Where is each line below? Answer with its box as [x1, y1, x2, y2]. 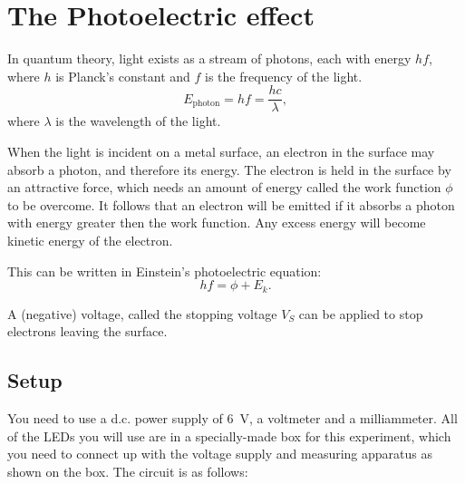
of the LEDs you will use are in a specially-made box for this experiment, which [7, 426, 451, 445]
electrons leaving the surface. [7, 322, 168, 341]
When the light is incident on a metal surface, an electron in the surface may [7, 141, 435, 160]
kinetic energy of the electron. [7, 230, 173, 249]
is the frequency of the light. [205, 66, 363, 85]
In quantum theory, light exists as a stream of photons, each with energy [7, 49, 412, 68]
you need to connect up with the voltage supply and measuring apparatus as [7, 444, 433, 463]
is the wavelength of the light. [55, 111, 221, 131]
